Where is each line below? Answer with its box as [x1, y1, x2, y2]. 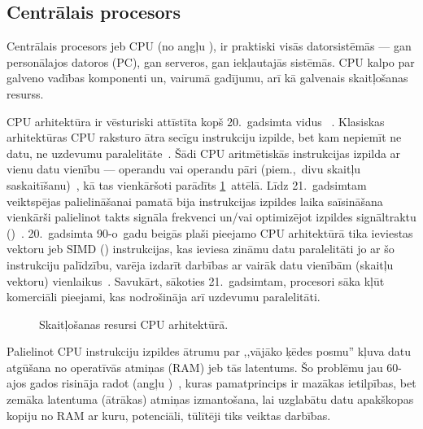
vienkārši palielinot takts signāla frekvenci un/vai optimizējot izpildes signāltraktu [7, 208, 416, 225]
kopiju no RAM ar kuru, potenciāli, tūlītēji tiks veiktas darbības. [7, 406, 331, 423]
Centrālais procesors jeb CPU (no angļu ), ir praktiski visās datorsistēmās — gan [7, 37, 412, 55]
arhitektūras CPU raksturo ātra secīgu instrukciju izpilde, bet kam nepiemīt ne [7, 129, 402, 146]
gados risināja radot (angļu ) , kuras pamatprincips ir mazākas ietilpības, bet [29, 374, 416, 392]
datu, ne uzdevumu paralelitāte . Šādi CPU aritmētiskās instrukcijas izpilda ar [7, 144, 401, 161]
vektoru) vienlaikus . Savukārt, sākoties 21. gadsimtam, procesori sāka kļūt [7, 272, 385, 289]
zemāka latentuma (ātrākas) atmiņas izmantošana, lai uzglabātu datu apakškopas [7, 391, 414, 408]
